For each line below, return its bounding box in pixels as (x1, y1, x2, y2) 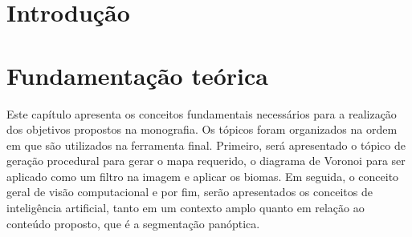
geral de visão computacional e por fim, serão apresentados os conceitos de (6, 183, 373, 200)
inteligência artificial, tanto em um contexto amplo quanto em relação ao (6, 199, 365, 216)
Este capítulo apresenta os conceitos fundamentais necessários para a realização (6, 105, 397, 122)
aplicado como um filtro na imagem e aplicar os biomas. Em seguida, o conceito (6, 167, 399, 184)
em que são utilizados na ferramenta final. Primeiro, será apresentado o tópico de (6, 136, 406, 153)
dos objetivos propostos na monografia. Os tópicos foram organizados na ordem (6, 121, 398, 138)
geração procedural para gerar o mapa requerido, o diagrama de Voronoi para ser (6, 152, 406, 169)
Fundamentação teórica (6, 58, 268, 91)
